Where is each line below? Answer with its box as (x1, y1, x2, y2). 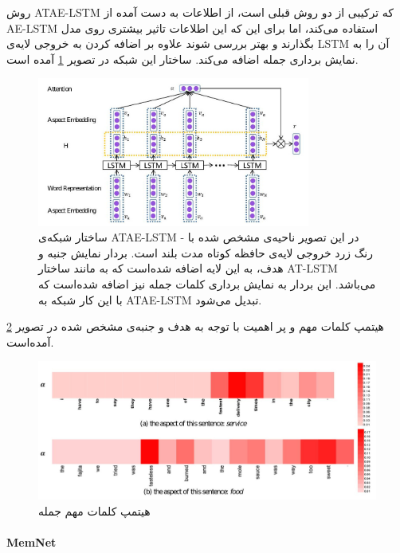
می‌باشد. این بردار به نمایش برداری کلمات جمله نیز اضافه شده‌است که (38, 276, 376, 292)
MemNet (6, 534, 57, 551)
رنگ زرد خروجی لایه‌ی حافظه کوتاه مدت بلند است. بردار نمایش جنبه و (38, 244, 373, 261)
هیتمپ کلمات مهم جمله (38, 503, 151, 520)
